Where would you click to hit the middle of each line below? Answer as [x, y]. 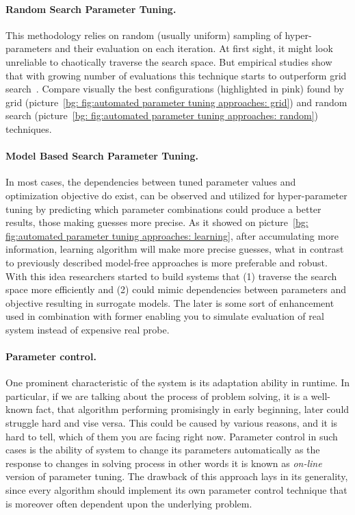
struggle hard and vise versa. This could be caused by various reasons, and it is [172, 423]
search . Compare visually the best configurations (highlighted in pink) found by [175, 89]
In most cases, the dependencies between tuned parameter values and [151, 182]
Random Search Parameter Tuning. [91, 9]
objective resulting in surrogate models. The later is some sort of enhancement [170, 302]
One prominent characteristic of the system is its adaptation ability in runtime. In [177, 382]
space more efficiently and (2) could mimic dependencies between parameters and [176, 289]
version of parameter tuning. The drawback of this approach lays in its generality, [177, 476]
